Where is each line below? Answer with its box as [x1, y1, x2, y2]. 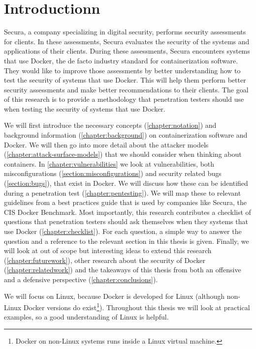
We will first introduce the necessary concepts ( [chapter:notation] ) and [4, 120, 217, 130]
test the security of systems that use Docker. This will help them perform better [4, 75, 246, 85]
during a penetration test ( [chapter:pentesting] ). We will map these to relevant [4, 187, 241, 198]
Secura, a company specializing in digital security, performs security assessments [4, 27, 246, 37]
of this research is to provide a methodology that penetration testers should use [4, 94, 244, 104]
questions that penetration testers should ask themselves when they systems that [4, 216, 248, 227]
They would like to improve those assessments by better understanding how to [4, 65, 241, 75]
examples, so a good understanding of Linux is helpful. [4, 312, 169, 322]
